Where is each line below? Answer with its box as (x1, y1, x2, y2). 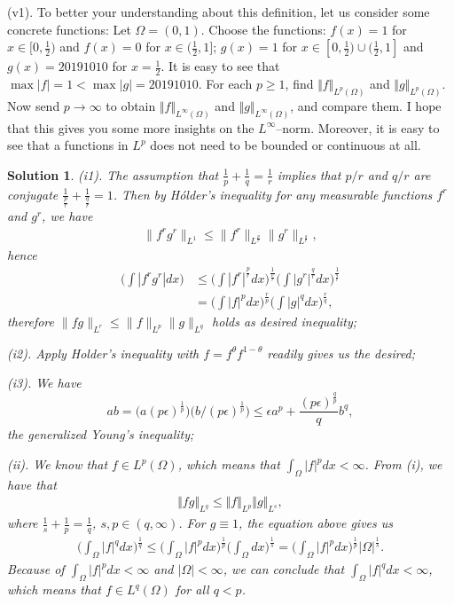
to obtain (106, 96, 156, 114)
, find (285, 75, 314, 93)
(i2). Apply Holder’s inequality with (7, 343, 200, 362)
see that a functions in (7, 136, 129, 154)
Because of (7, 560, 65, 578)
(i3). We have (7, 373, 82, 392)
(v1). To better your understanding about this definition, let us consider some (7, 3, 430, 20)
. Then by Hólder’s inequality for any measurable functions (113, 185, 433, 203)
